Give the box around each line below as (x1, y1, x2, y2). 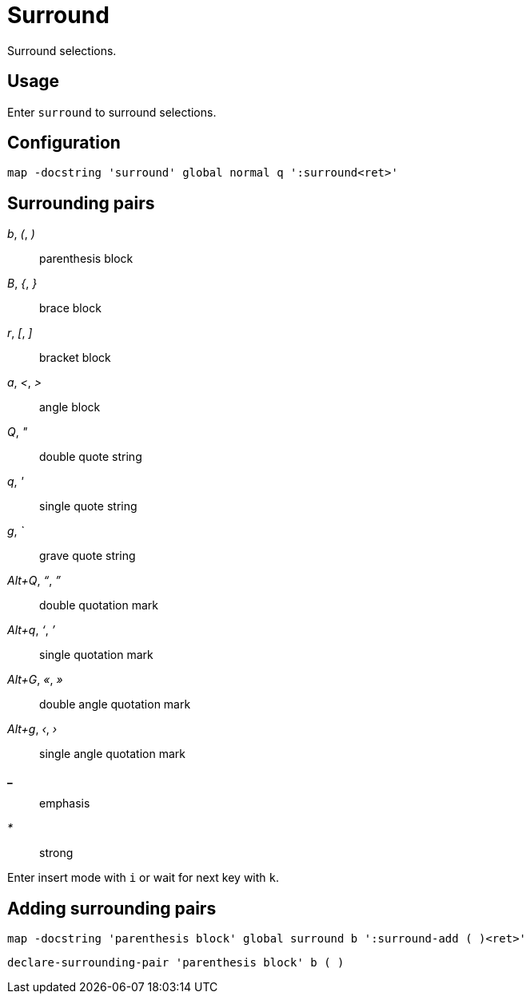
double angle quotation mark (39, 697, 191, 712)
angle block (39, 400, 101, 415)
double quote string (39, 450, 142, 464)
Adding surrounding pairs (7, 898, 217, 919)
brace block (39, 301, 102, 315)
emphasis (39, 796, 90, 811)
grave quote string (39, 549, 136, 563)
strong (39, 846, 74, 860)
